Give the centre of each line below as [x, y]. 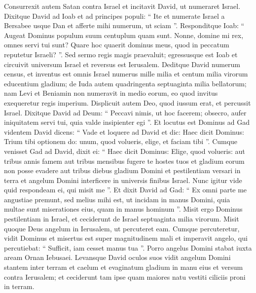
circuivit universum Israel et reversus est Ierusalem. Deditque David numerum [122, 64]
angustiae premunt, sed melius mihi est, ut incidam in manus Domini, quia [117, 199]
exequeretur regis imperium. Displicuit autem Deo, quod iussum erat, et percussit [128, 102]
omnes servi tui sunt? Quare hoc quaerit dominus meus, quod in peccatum [117, 45]
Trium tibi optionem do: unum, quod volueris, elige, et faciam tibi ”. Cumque [121, 141]
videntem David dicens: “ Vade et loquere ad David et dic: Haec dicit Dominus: [124, 131]
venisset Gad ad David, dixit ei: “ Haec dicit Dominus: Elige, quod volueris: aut [125, 151]
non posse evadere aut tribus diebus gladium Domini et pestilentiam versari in [122, 170]
